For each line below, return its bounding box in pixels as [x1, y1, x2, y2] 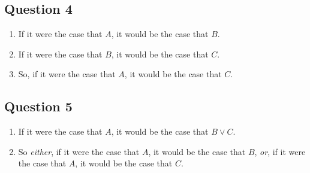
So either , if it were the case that [18, 145, 140, 157]
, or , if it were [254, 145, 306, 157]
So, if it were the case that [18, 68, 116, 80]
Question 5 [4, 97, 73, 116]
